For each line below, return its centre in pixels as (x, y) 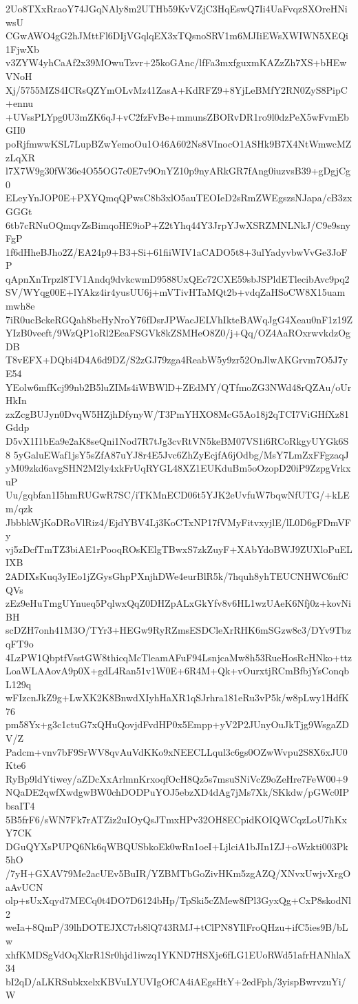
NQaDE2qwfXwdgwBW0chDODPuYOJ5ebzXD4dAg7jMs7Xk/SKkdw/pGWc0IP (177, 792)
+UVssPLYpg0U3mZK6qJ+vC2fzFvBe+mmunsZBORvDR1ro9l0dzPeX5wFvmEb (177, 116)
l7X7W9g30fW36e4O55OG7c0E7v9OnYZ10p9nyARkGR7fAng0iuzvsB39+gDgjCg (178, 171)
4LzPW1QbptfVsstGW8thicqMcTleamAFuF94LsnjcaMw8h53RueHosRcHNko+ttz (179, 657)
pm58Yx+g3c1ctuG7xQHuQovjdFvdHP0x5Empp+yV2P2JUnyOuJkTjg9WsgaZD (178, 724)
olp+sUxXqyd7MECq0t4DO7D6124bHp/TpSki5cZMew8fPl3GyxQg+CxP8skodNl (178, 900)
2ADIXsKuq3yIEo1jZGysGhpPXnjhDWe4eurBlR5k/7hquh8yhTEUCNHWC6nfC (177, 575)
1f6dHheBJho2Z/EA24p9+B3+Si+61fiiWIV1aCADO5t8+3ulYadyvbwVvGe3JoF (177, 251)
